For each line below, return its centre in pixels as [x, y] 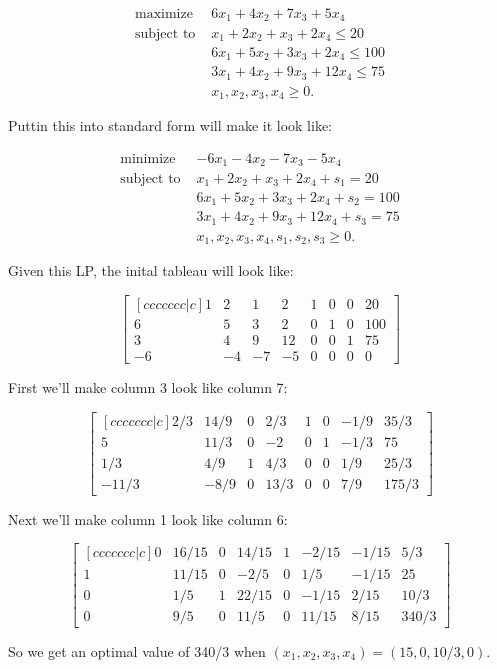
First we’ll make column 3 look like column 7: [148, 387]
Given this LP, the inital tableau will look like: [151, 270]
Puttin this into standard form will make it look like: [170, 125]
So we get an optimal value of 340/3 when [137, 650]
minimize [148, 159]
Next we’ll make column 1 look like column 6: [148, 518]
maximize [163, 14]
